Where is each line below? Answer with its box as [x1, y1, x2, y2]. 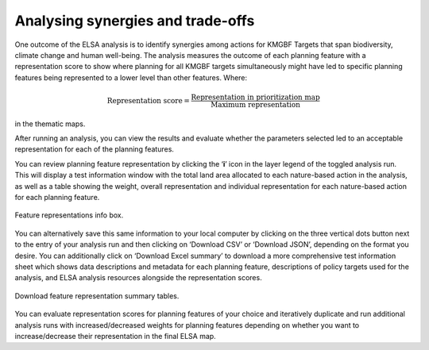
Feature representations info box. [14, 210, 124, 220]
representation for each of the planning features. [14, 144, 175, 154]
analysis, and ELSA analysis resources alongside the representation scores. [14, 273, 262, 283]
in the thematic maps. [14, 119, 86, 129]
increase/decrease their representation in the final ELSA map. [14, 331, 216, 340]
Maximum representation [211, 100, 301, 109]
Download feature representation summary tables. [14, 290, 180, 301]
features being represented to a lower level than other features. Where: [14, 72, 248, 83]
